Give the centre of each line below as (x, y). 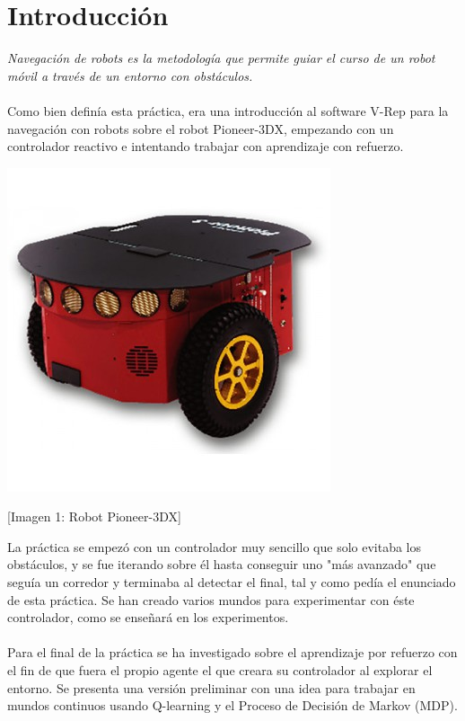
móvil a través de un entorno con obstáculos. (130, 75)
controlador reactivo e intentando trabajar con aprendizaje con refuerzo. (206, 146)
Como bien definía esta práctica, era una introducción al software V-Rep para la (228, 110)
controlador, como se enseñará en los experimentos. (148, 617)
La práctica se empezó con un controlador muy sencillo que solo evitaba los (215, 546)
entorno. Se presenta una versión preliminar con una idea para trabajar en (211, 687)
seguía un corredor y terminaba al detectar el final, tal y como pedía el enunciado (232, 582)
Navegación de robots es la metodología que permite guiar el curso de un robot (221, 58)
